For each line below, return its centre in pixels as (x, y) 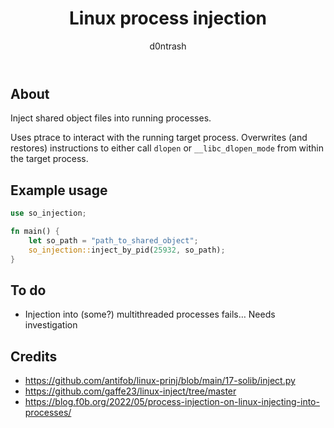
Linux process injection (168, 18)
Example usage (59, 190)
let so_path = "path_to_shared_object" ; (113, 240)
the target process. (49, 159)
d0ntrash (168, 46)
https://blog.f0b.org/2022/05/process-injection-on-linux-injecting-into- (172, 402)
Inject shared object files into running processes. (111, 118)
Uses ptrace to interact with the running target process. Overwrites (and (159, 138)
